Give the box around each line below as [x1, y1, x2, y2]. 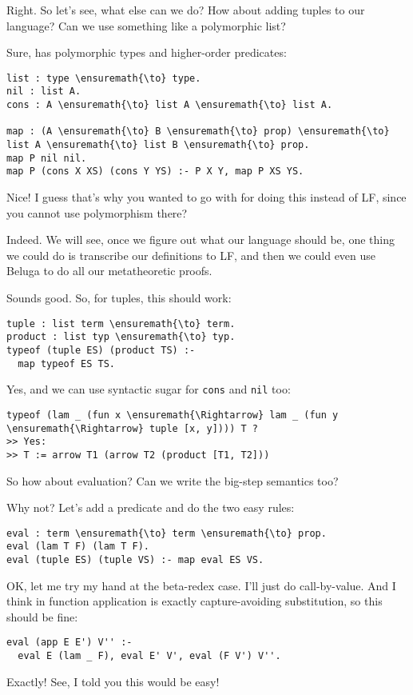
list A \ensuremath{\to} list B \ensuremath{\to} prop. [6, 139, 310, 151]
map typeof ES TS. [18, 357, 116, 369]
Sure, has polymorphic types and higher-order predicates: [6, 44, 287, 61]
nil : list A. [6, 86, 81, 98]
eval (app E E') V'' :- [6, 637, 133, 649]
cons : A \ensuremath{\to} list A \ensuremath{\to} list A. [6, 99, 333, 111]
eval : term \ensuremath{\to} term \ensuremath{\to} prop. [6, 527, 327, 539]
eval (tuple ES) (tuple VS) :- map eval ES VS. [6, 554, 264, 565]
